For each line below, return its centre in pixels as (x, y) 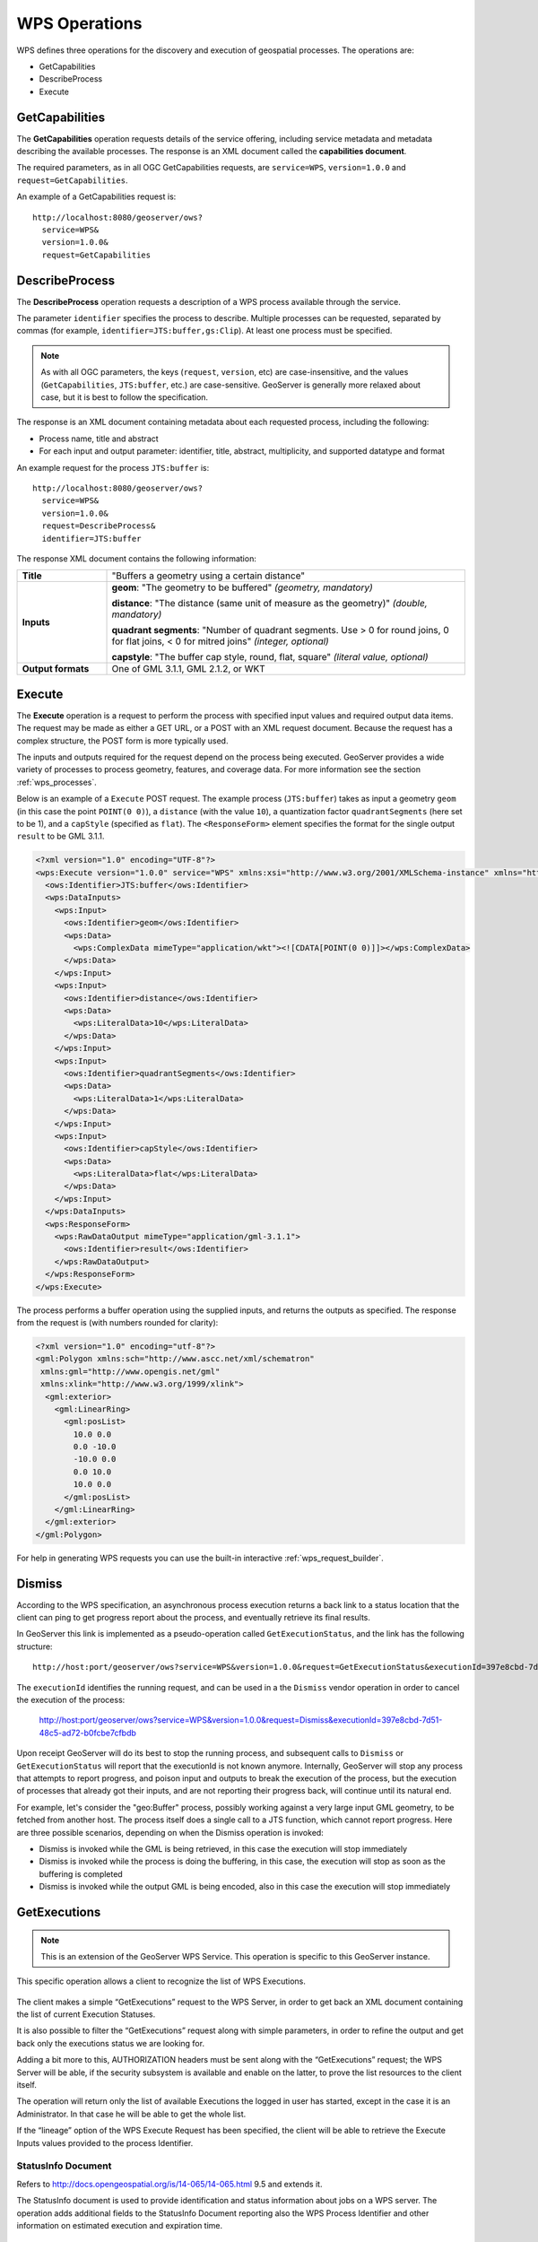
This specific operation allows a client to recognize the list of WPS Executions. (161, 1981)
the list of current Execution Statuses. (86, 2014)
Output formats (56, 669)
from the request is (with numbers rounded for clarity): (117, 1322)
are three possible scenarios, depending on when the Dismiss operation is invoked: (170, 1832)
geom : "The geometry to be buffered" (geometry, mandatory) (242, 587)
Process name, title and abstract (99, 439)
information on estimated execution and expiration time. (120, 2225)
